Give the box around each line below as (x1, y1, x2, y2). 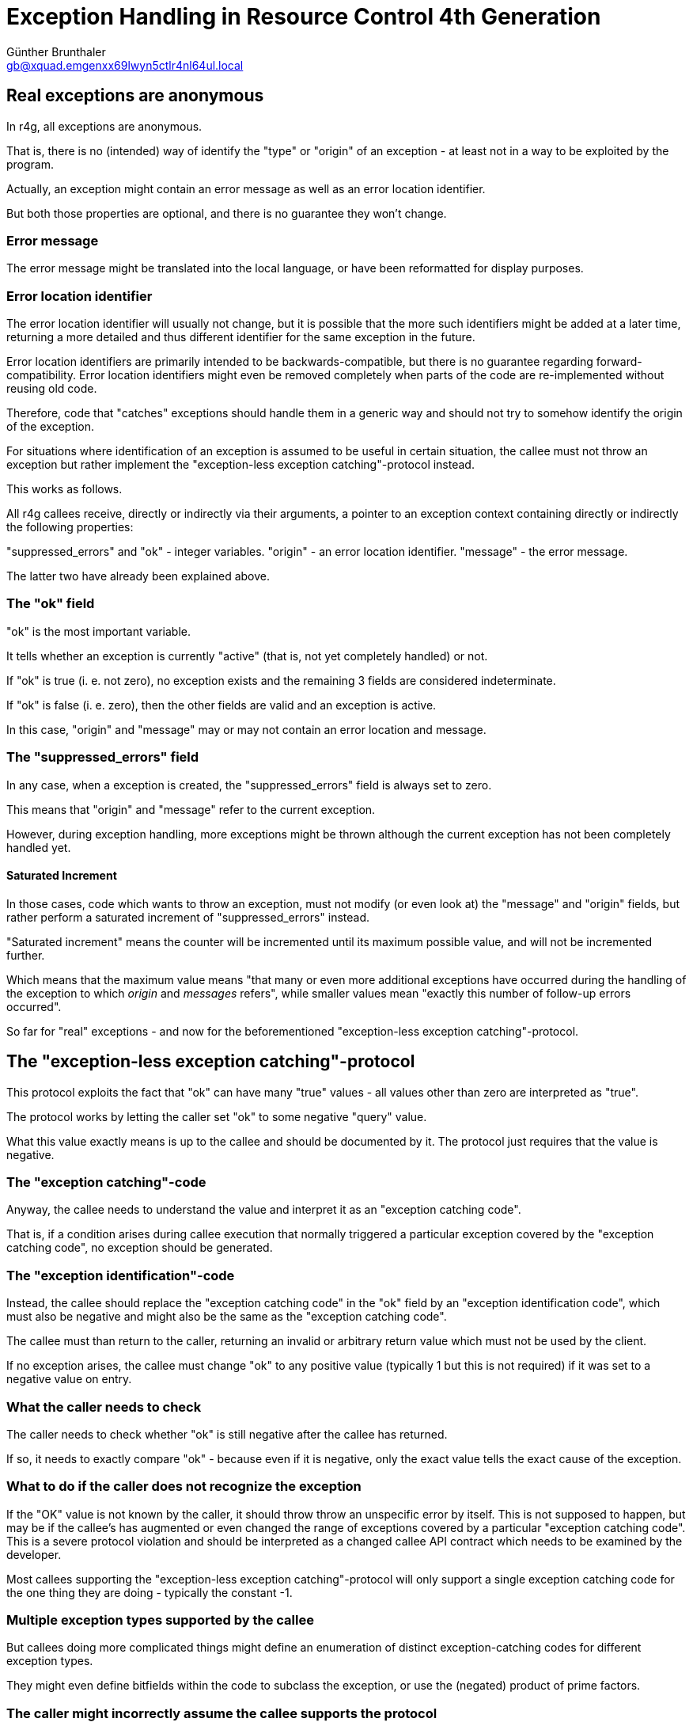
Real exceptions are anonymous (6, 86, 264, 106)
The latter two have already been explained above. (6, 569, 271, 584)
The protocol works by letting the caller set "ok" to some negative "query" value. (6, 1109, 427, 1123)
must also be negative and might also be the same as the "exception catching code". (6, 1310, 447, 1324)
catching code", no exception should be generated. (6, 1241, 273, 1255)
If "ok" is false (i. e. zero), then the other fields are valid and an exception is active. (6, 698, 437, 712)
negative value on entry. (6, 1372, 132, 1386)
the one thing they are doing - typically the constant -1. (6, 1585, 293, 1599)
